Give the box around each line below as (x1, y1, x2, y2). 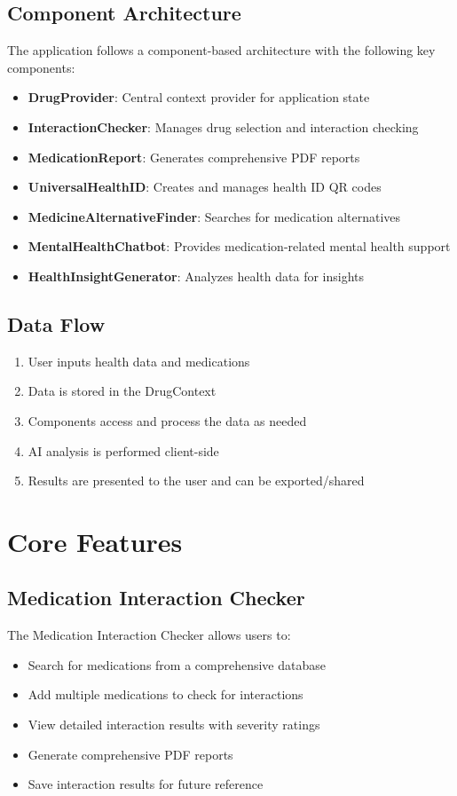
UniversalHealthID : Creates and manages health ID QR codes (28, 177, 382, 196)
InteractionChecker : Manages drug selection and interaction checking (28, 117, 419, 136)
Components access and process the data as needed (28, 411, 307, 430)
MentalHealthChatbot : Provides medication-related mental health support (28, 237, 451, 256)
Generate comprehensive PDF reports (28, 745, 233, 763)
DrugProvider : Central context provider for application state (28, 88, 370, 106)
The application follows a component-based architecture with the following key (7, 41, 436, 59)
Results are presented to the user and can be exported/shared (28, 471, 365, 490)
